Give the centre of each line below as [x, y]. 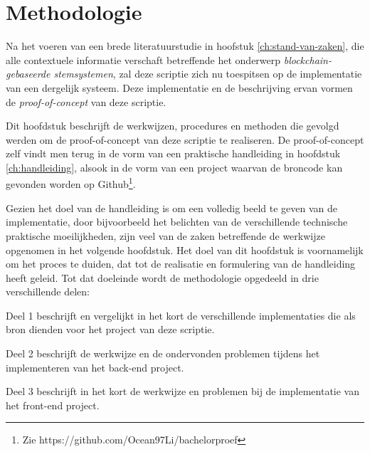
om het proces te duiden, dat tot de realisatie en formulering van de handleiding [181, 264]
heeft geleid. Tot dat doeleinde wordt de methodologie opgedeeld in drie [162, 277]
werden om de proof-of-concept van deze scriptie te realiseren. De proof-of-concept [185, 139]
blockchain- [307, 59]
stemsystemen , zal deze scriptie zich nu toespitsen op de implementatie [208, 74]
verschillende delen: [48, 291]
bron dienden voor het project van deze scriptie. [110, 329]
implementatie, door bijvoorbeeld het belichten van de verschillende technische [177, 222]
